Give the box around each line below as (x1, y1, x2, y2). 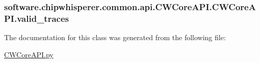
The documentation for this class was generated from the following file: (4, 32, 226, 43)
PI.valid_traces (4, 12, 69, 24)
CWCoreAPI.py (4, 49, 54, 59)
